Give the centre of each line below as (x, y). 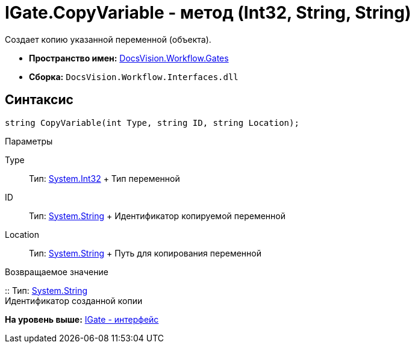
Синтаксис (39, 100)
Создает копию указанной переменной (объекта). (108, 39)
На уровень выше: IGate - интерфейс (82, 319)
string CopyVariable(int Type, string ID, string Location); (152, 123)
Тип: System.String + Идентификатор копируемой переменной (157, 216)
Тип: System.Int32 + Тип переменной (105, 178)
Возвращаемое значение (57, 272)
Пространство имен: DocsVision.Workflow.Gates (129, 58)
